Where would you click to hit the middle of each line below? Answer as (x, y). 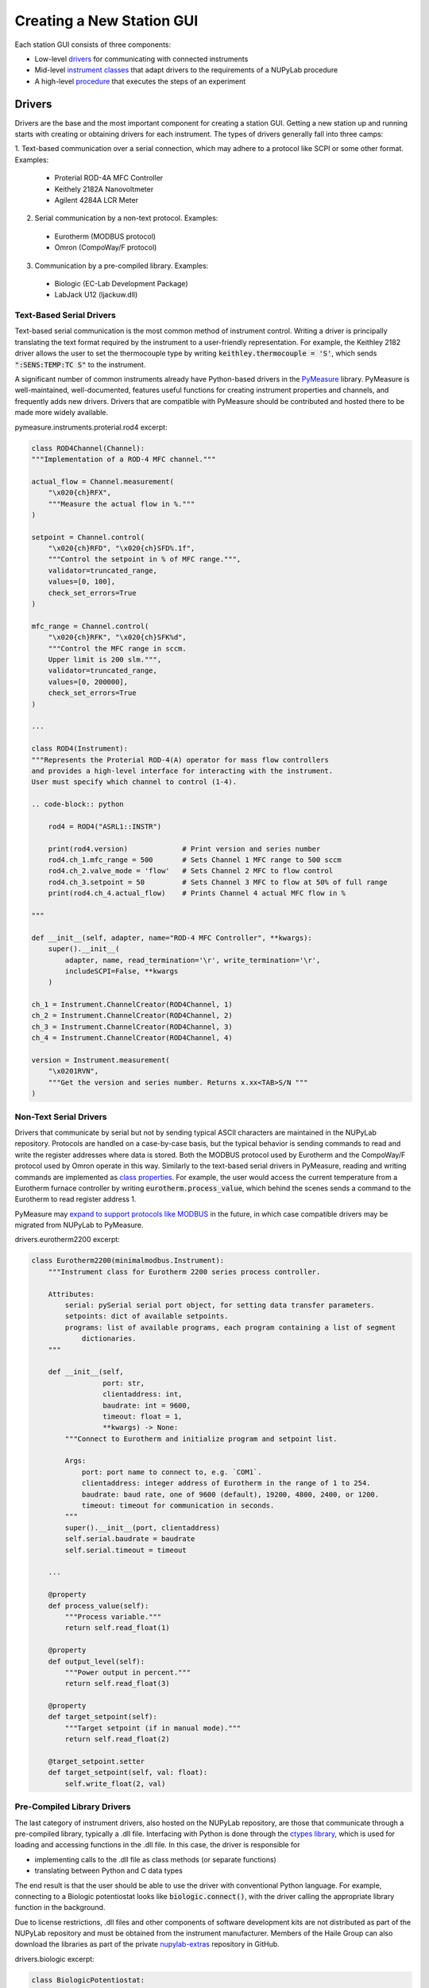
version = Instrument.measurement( (100, 1060)
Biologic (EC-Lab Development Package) (121, 283)
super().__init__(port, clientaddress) (142, 1528)
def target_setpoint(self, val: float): (128, 1773)
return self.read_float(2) (117, 1739)
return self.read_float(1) (117, 1628)
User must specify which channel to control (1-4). (134, 782)
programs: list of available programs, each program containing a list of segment (230, 1327)
